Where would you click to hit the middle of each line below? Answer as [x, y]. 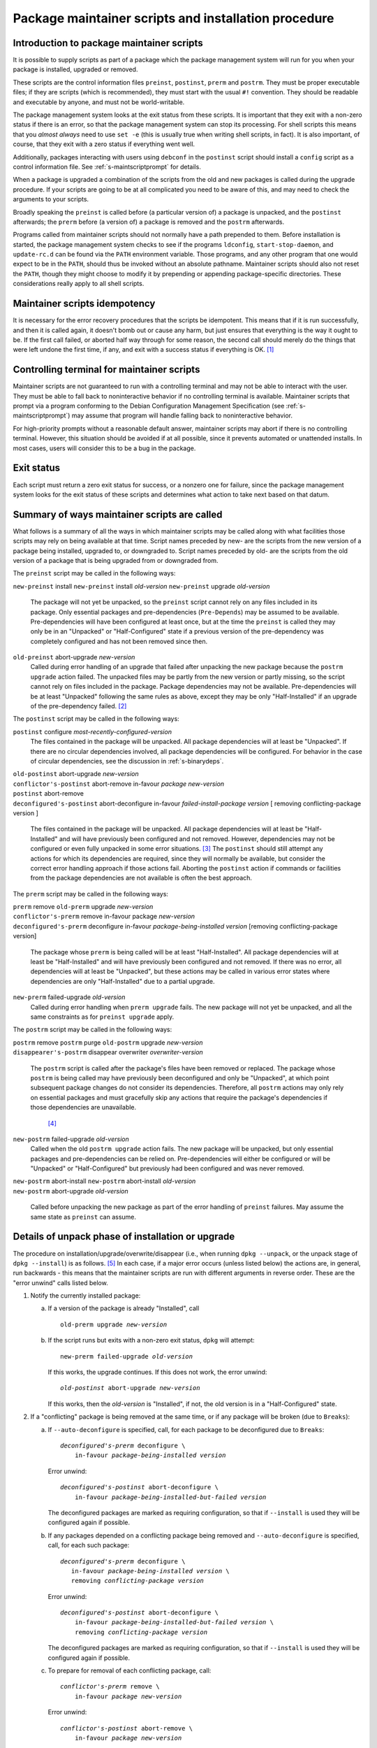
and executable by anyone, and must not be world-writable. [99, 102]
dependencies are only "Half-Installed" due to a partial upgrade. [123, 981]
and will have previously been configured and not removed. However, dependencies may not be [197, 838]
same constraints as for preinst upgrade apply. [102, 1017]
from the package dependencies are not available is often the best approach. [141, 878]
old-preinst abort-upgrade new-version [74, 657]
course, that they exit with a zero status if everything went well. [104, 144]
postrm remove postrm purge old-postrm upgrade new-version [108, 1043]
